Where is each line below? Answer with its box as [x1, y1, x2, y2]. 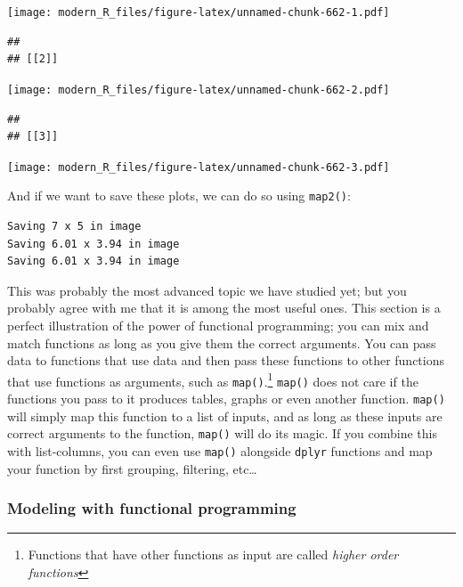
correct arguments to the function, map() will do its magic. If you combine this [7, 424, 437, 443]
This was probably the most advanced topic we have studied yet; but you [7, 281, 407, 299]
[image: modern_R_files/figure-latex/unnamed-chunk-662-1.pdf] [7, 6, 390, 19]
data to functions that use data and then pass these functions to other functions [7, 351, 444, 370]
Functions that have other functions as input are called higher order [28, 545, 399, 564]
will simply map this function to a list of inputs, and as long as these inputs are [7, 406, 443, 425]
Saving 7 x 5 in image [7, 220, 142, 232]
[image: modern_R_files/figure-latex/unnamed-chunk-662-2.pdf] [7, 83, 390, 96]
